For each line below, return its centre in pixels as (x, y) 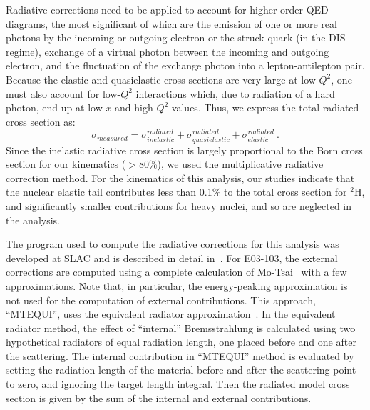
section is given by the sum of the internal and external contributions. (159, 397)
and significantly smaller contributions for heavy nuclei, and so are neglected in (179, 205)
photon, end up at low (54, 107)
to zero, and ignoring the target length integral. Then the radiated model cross (178, 384)
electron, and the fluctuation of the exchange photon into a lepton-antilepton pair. (185, 65)
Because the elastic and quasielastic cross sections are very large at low (161, 79)
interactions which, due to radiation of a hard (235, 93)
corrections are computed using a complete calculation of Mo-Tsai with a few (176, 272)
